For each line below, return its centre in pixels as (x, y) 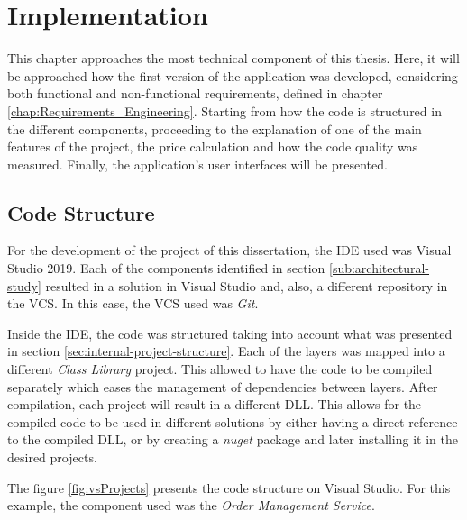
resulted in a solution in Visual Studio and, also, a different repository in (247, 285)
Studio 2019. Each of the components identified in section (166, 268)
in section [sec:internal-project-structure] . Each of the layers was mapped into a (226, 351)
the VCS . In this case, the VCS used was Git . (133, 303)
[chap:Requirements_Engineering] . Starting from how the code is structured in (224, 110)
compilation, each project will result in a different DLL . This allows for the (215, 404)
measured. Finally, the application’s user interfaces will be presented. (197, 164)
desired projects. (52, 457)
